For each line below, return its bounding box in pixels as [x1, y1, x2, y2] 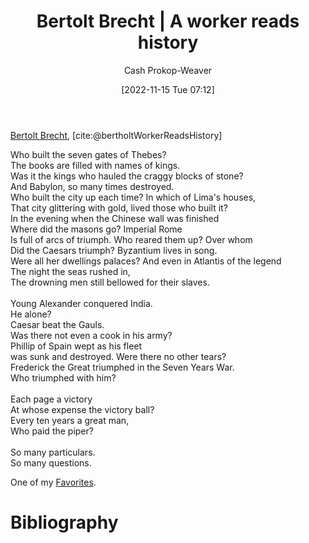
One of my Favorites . [10, 476, 97, 488]
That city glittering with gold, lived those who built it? [10, 201, 228, 214]
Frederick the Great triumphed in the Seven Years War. [10, 361, 235, 373]
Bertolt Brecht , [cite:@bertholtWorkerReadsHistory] [10, 129, 223, 141]
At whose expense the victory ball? [10, 403, 155, 415]
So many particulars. [10, 446, 96, 458]
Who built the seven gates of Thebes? [10, 148, 167, 160]
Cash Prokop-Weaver [123, 64, 213, 76]
